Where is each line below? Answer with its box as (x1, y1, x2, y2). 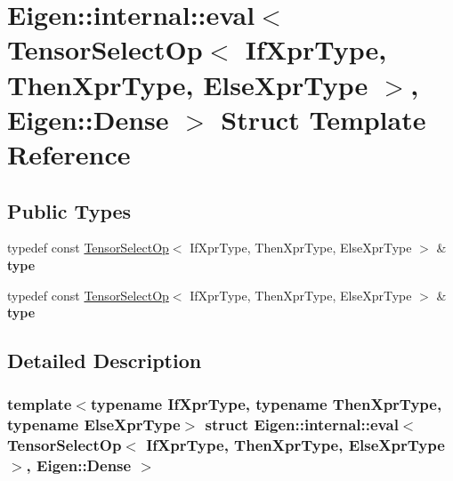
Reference (7, 135, 131, 172)
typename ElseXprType (7, 413, 181, 436)
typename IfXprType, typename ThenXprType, (90, 393, 442, 415)
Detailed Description (7, 347, 202, 374)
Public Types (7, 196, 132, 224)
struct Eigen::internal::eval (205, 413, 399, 436)
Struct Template (221, 100, 426, 137)
